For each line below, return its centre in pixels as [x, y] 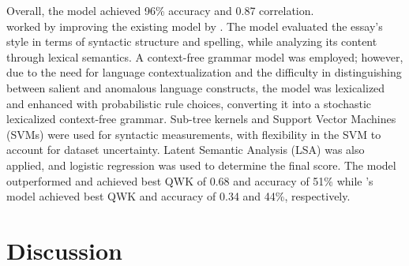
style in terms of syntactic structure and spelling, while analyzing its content [192, 41]
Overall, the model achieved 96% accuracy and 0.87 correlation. [160, 10]
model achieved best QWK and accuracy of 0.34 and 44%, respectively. [178, 196]
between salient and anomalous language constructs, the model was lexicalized [196, 87]
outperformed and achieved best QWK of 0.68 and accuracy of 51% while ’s [190, 180]
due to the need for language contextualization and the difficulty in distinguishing [204, 72]
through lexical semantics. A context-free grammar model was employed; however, [205, 56]
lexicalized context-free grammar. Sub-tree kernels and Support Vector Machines [201, 119]
